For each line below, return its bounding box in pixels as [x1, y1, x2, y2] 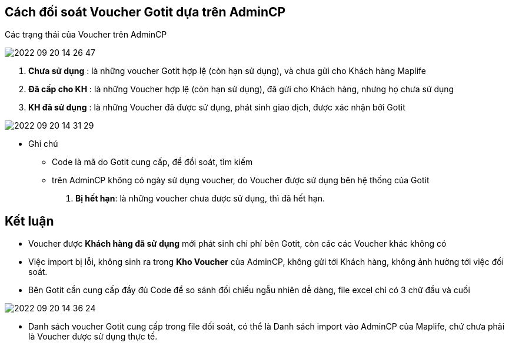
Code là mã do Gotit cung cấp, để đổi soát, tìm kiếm [52, 157, 253, 167]
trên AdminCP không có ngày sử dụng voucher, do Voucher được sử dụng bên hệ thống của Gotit [52, 175, 430, 186]
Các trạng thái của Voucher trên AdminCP [5, 29, 167, 40]
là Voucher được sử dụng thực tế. [28, 331, 158, 342]
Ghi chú [28, 139, 58, 149]
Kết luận [5, 213, 54, 229]
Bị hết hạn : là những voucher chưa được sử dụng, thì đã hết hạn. [75, 193, 325, 204]
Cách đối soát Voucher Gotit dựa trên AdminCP [5, 5, 286, 19]
